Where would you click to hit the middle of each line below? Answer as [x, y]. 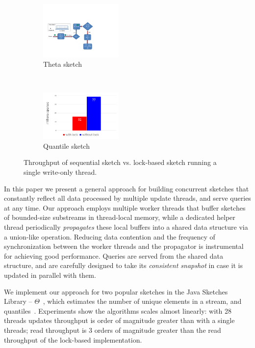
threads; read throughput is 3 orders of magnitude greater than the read [113, 330]
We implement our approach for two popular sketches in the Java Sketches [116, 291]
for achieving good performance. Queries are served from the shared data [114, 255]
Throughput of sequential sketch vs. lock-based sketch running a [120, 162]
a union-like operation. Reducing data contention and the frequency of [110, 236]
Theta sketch [63, 64]
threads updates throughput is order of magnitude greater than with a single [119, 320]
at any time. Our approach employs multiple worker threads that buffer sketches [125, 207]
